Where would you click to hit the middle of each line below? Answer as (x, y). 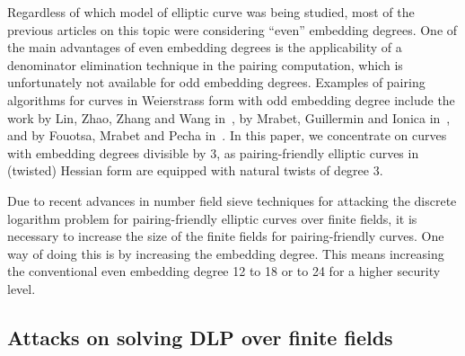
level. (22, 288)
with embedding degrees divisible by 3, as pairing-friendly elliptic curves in (213, 152)
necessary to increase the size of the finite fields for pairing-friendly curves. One (226, 236)
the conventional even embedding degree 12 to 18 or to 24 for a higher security (224, 271)
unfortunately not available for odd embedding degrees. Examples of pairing (216, 82)
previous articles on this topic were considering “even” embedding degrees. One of (232, 29)
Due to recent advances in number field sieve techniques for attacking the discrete (232, 200)
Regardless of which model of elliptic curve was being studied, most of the (211, 12)
